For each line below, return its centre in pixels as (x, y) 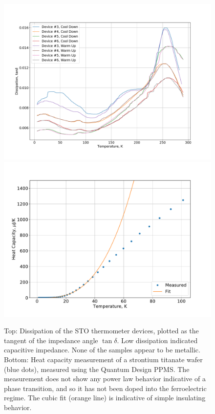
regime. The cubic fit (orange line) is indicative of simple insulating (105, 398)
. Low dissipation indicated (157, 340)
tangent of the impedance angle (51, 340)
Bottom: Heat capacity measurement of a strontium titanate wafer (103, 359)
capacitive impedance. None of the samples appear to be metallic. (102, 350)
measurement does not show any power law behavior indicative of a (105, 379)
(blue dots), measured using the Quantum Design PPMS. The (97, 369)
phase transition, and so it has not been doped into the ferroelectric (105, 388)
